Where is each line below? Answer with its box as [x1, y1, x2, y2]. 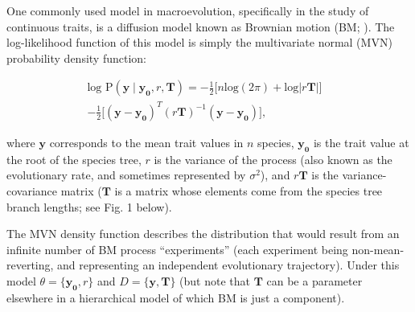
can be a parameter [266, 272, 363, 289]
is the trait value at [313, 133, 409, 150]
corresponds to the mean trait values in [49, 133, 244, 150]
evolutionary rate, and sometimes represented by [6, 166, 246, 183]
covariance [6, 182, 58, 199]
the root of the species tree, [6, 150, 142, 167]
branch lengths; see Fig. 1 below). [6, 198, 172, 215]
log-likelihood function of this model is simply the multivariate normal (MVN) [6, 34, 392, 51]
